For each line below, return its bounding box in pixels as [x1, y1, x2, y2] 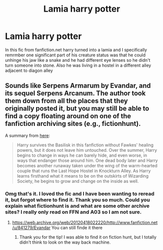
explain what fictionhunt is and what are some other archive [5, 202, 150, 209]
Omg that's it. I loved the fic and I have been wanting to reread [5, 190, 155, 197]
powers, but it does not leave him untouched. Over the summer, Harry [17, 147, 157, 153]
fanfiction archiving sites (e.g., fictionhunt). [5, 120, 141, 128]
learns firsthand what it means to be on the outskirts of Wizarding [17, 173, 149, 179]
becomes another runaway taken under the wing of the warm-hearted [17, 162, 158, 168]
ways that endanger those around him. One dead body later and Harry [17, 157, 158, 163]
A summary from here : [5, 132, 50, 138]
